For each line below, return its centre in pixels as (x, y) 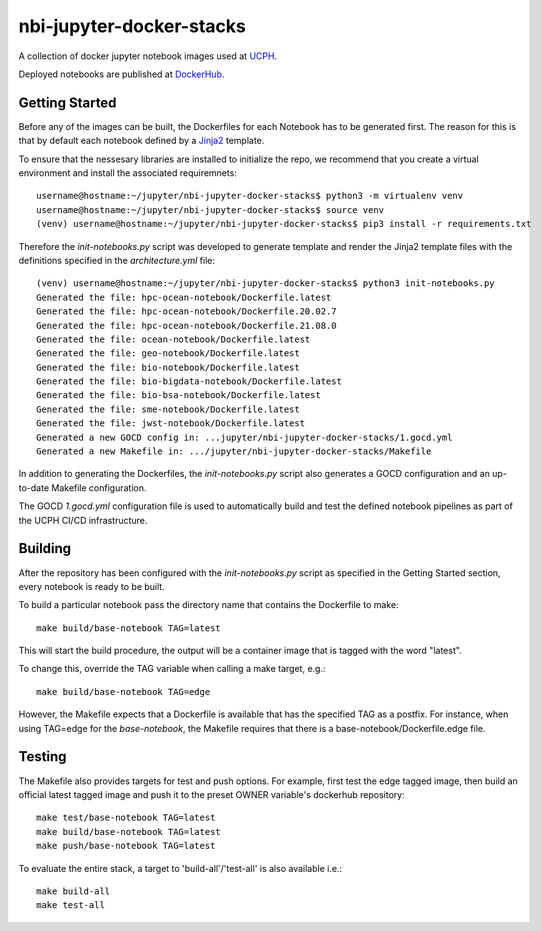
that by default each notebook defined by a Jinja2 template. (141, 141)
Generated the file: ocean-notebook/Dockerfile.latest (173, 339)
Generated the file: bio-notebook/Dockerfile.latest (168, 367)
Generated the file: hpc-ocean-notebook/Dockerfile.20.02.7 (186, 311)
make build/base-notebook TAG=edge (123, 691)
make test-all (70, 905)
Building (45, 548)
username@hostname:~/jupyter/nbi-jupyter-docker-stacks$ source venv (210, 209)
